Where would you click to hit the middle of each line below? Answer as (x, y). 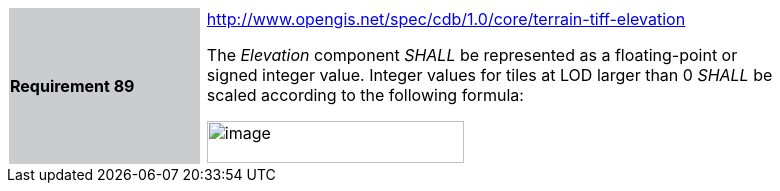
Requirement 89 (72, 86)
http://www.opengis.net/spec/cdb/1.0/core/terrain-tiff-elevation (446, 19)
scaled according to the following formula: (365, 95)
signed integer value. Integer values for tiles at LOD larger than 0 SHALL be (489, 75)
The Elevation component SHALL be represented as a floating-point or (472, 55)
